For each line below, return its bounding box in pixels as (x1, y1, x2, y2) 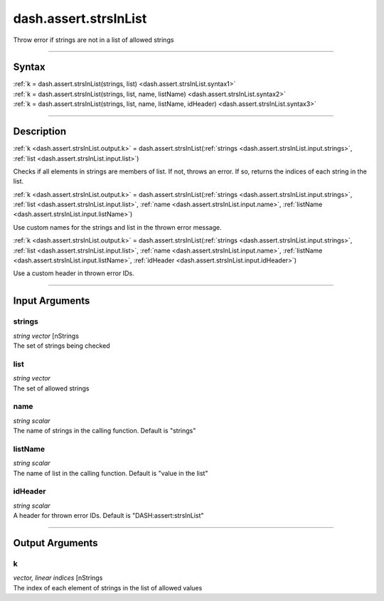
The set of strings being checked (13, 341, 110, 350)
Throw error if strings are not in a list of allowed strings (13, 36, 174, 44)
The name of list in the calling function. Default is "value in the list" (13, 469, 208, 477)
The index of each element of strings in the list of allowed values (13, 583, 203, 592)
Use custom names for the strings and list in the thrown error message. (13, 223, 222, 231)
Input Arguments (13, 295, 90, 307)
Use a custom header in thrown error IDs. (13, 269, 134, 277)
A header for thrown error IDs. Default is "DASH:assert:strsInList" (13, 511, 204, 520)
